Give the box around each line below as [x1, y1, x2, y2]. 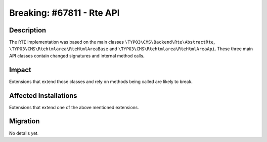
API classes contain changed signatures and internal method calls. [9, 53, 145, 58]
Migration [9, 117, 40, 125]
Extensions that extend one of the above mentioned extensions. [9, 104, 139, 110]
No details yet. [9, 130, 39, 136]
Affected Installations [9, 91, 78, 100]
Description [9, 26, 46, 34]
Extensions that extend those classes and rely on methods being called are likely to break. [9, 79, 193, 85]
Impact [9, 65, 32, 74]
